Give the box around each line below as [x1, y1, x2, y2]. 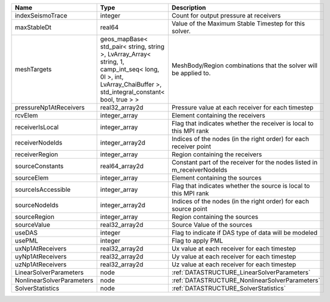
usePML [15, 237, 39, 245]
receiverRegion [15, 150, 59, 159]
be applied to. [171, 69, 211, 77]
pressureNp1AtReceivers [15, 103, 85, 111]
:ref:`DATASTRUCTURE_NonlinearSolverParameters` [171, 276, 320, 284]
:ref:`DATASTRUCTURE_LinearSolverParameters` [171, 268, 311, 277]
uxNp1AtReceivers [15, 245, 66, 252]
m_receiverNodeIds [171, 166, 228, 174]
